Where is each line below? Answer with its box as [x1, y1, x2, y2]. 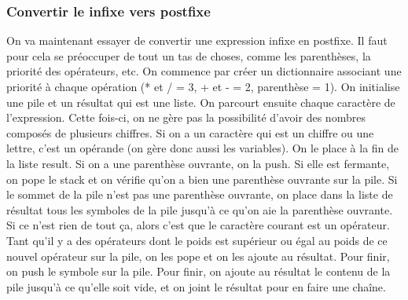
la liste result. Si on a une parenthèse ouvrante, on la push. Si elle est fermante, [6, 155, 390, 171]
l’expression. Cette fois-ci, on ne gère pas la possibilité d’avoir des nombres [6, 109, 366, 126]
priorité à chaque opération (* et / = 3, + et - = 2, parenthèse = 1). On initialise [6, 79, 400, 94]
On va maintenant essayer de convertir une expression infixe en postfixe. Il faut [6, 32, 388, 49]
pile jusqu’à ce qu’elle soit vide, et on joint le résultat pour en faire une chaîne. [6, 278, 386, 295]
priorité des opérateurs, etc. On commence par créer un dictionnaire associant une [6, 63, 402, 79]
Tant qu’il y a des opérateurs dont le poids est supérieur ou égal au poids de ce [6, 232, 388, 248]
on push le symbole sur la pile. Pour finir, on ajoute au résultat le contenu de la [6, 263, 391, 280]
